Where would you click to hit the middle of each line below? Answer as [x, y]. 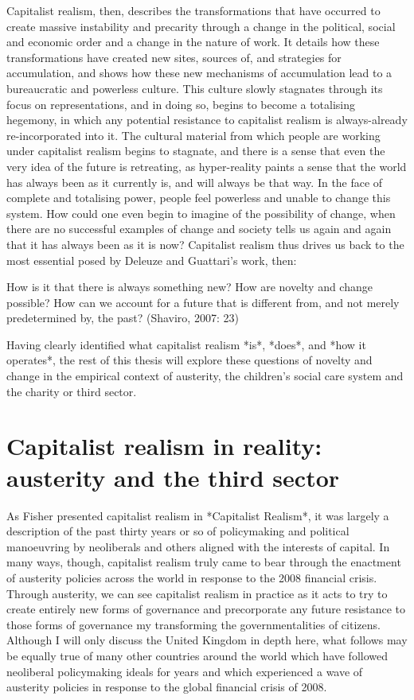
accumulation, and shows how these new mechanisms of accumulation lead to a [199, 73]
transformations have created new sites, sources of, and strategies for [174, 57]
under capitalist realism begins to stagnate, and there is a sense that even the [196, 151]
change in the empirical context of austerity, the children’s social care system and [205, 376]
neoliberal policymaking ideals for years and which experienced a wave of [185, 671]
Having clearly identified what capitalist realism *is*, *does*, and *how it [186, 344]
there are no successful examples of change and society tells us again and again [199, 229]
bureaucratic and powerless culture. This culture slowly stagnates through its [195, 88]
